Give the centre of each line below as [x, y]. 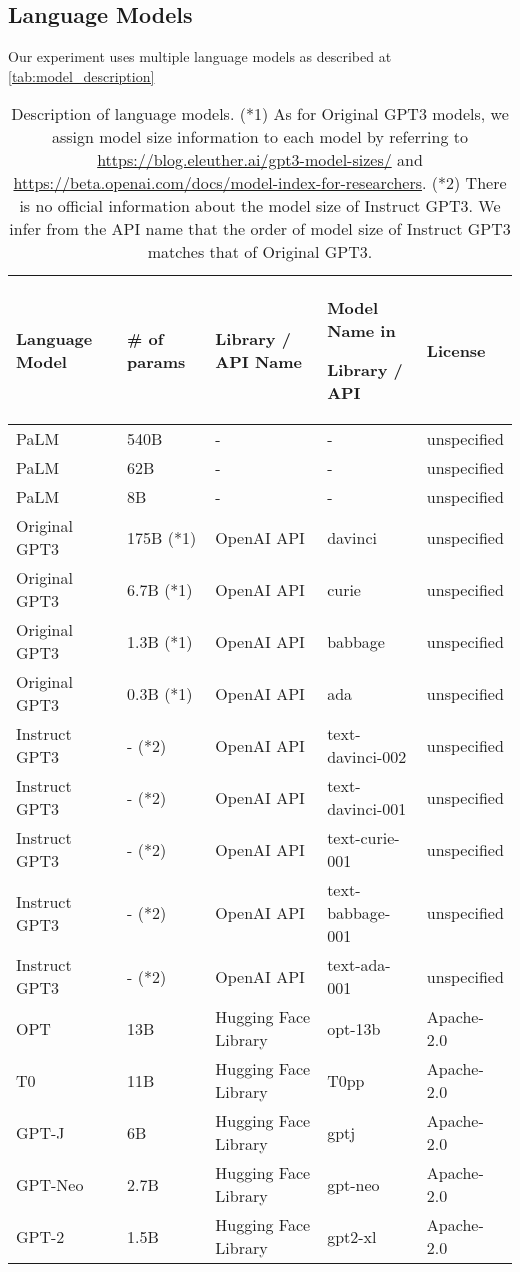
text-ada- [359, 965]
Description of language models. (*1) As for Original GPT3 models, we [260, 114]
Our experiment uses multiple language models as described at [200, 56]
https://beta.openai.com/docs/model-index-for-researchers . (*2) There [260, 183]
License [456, 350]
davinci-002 [367, 757]
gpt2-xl [352, 1236]
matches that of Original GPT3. [260, 252]
